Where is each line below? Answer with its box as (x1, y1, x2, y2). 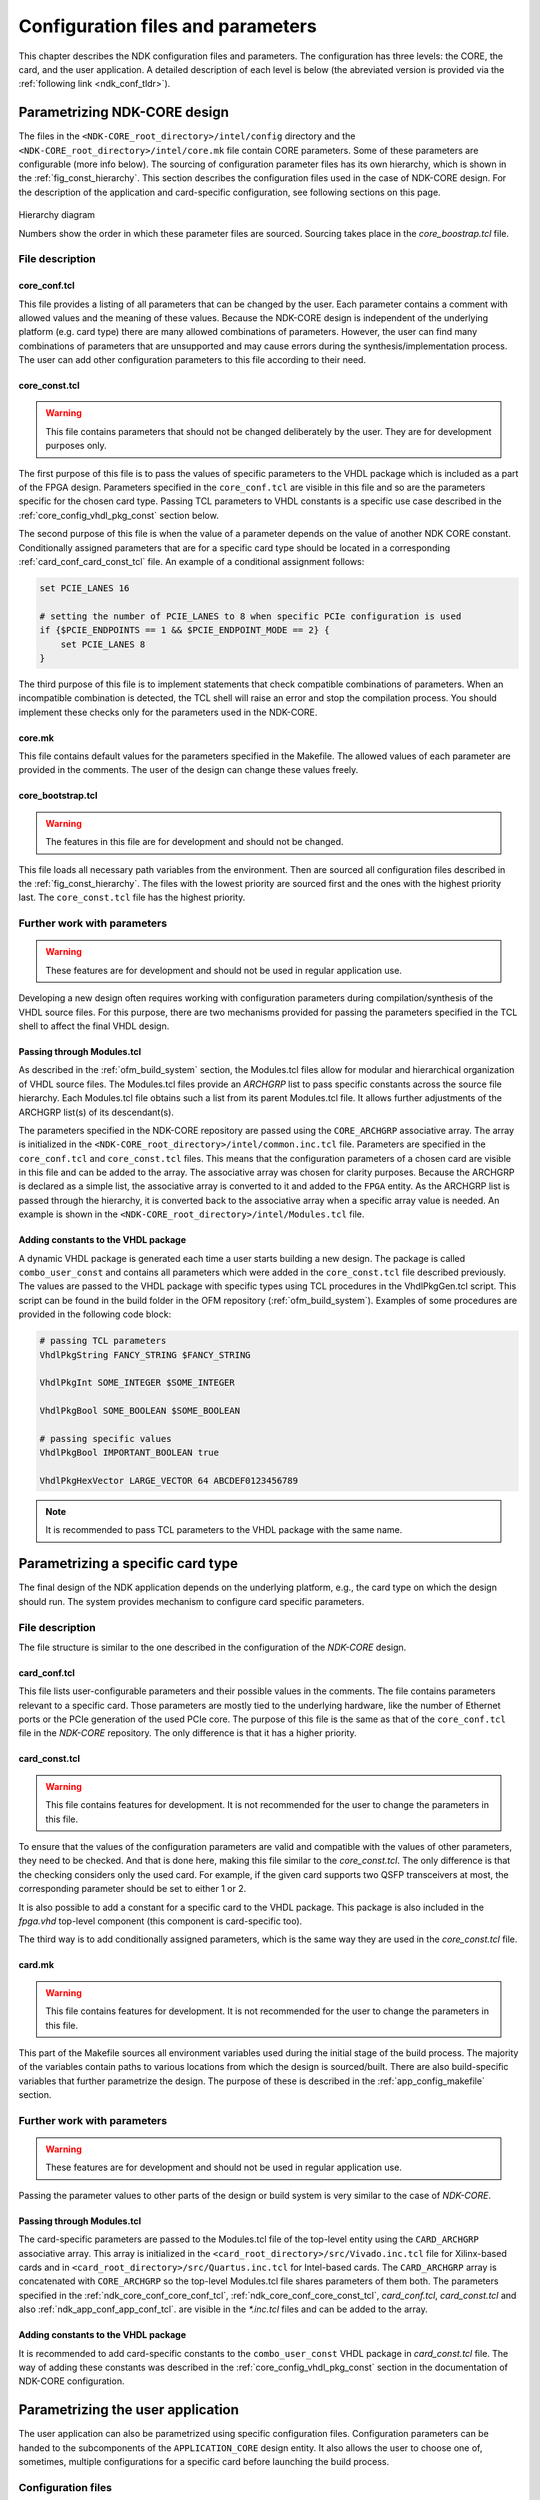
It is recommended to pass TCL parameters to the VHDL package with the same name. (45, 1524, 403, 1536)
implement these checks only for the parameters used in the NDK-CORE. (18, 706, 318, 718)
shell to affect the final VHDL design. (18, 1020, 170, 1032)
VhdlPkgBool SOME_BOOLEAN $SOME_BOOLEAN (39, 1405, 240, 1417)
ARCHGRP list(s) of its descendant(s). (18, 1106, 175, 1118)
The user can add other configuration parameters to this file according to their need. (18, 354, 367, 366)
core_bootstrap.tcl (18, 790, 98, 802)
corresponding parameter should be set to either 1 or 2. (18, 1883, 247, 1895)
